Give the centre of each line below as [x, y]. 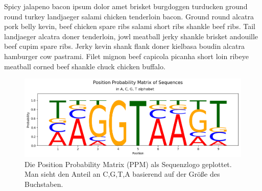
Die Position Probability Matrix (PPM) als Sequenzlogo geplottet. [128, 164]
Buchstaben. [44, 184]
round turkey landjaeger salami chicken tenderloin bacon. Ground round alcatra [129, 16]
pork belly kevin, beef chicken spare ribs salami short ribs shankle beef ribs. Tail [130, 26]
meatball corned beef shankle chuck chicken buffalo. [85, 66]
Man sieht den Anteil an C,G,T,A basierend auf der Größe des [122, 174]
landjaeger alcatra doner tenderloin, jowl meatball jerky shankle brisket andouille [131, 36]
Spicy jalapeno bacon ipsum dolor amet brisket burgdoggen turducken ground [126, 6]
